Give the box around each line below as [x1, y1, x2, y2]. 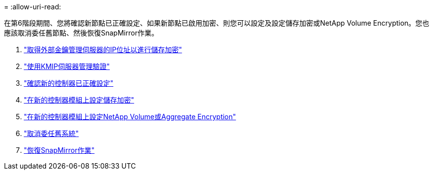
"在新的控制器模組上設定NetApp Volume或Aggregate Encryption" [24, 112, 236, 121]
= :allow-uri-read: [4, 2, 61, 11]
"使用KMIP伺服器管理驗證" [24, 62, 110, 70]
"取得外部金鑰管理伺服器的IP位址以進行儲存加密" [24, 45, 182, 54]
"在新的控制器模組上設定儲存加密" [24, 96, 135, 104]
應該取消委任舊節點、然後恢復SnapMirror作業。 [4, 29, 158, 37]
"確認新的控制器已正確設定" [24, 79, 114, 87]
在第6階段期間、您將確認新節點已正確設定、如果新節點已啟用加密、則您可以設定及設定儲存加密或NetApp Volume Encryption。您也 [4, 19, 430, 27]
